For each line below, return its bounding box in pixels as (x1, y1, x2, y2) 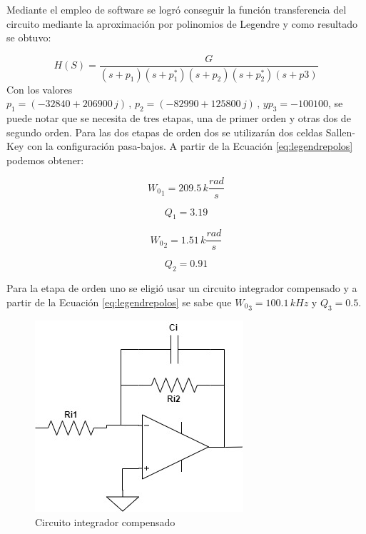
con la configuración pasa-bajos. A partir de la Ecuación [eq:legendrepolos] (27, 138, 353, 153)
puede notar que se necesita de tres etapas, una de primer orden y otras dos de (6, 111, 351, 126)
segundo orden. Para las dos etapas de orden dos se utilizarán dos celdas (6, 124, 323, 139)
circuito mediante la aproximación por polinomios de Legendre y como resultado (6, 16, 358, 31)
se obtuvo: (6, 30, 51, 45)
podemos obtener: (6, 152, 84, 167)
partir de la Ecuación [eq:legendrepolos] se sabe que (6, 294, 232, 309)
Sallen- (325, 124, 356, 139)
